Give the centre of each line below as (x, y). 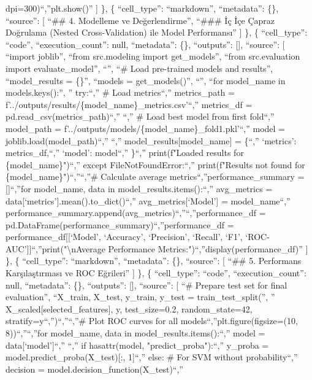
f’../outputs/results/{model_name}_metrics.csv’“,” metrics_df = (129, 104)
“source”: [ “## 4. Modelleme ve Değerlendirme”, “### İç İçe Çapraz (140, 20)
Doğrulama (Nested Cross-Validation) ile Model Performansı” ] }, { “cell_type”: (157, 32)
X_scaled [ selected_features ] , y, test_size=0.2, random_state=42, (129, 308)
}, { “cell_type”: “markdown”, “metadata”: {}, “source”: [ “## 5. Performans (154, 261)
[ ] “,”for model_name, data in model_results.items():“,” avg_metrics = (139, 188)
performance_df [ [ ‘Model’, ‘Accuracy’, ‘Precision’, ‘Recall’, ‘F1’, (124, 237)
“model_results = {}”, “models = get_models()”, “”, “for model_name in (146, 80)
